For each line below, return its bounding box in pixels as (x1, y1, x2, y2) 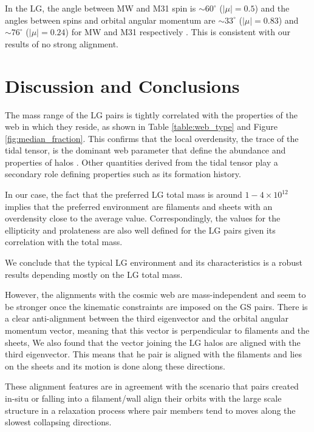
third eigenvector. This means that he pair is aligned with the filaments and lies (5, 348, 302, 360)
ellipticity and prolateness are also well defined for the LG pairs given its (5, 223, 276, 236)
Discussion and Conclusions (5, 73, 240, 98)
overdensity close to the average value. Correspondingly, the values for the (5, 212, 281, 224)
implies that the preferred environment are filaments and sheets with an (5, 200, 273, 212)
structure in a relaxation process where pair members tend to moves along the (5, 403, 296, 416)
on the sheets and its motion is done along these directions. (5, 359, 225, 372)
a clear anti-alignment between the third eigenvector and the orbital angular (5, 312, 288, 325)
